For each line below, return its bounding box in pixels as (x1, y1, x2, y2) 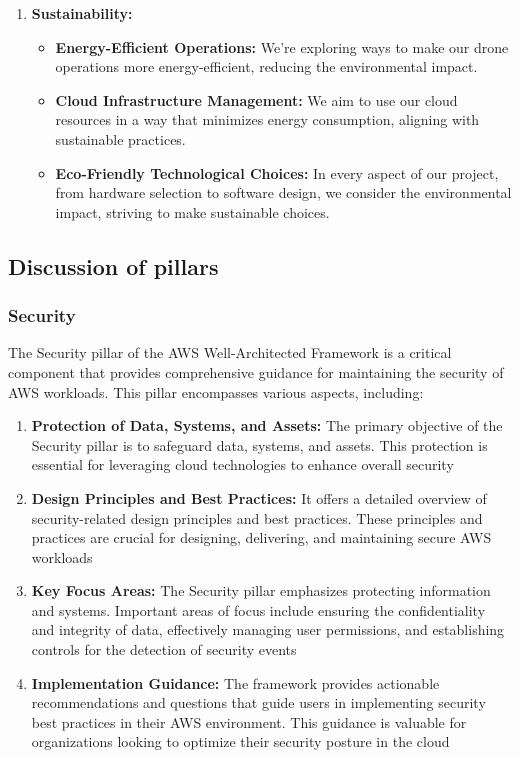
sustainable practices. (55, 128, 186, 149)
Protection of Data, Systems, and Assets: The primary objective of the (31, 415, 503, 436)
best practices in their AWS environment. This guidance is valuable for (31, 711, 467, 732)
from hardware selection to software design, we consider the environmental (55, 182, 512, 203)
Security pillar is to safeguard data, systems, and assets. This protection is (31, 434, 488, 455)
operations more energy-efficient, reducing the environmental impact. (55, 56, 478, 77)
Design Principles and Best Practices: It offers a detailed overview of (31, 487, 487, 508)
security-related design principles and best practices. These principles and (31, 507, 483, 528)
